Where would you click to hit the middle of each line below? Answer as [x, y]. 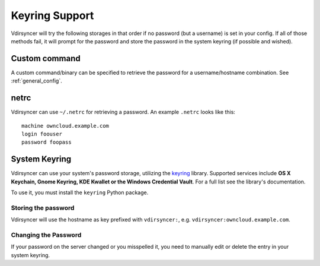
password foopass [47, 142]
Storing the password [43, 208]
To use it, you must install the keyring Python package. [80, 192]
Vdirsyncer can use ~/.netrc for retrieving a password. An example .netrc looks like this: [123, 112]
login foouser [42, 134]
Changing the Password [46, 235]
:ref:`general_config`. [36, 81]
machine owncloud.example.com [65, 126]
